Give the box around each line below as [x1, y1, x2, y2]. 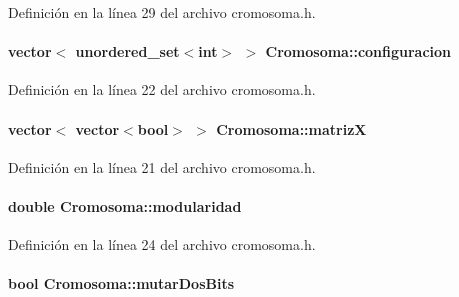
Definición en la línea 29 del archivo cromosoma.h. [8, 2, 316, 22]
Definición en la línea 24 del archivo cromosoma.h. [8, 234, 316, 255]
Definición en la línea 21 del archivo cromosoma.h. [8, 156, 316, 177]
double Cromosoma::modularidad [8, 195, 242, 216]
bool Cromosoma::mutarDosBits [8, 273, 235, 294]
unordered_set [75, 41, 180, 62]
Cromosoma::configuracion [265, 41, 452, 62]
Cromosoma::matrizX [216, 118, 367, 139]
